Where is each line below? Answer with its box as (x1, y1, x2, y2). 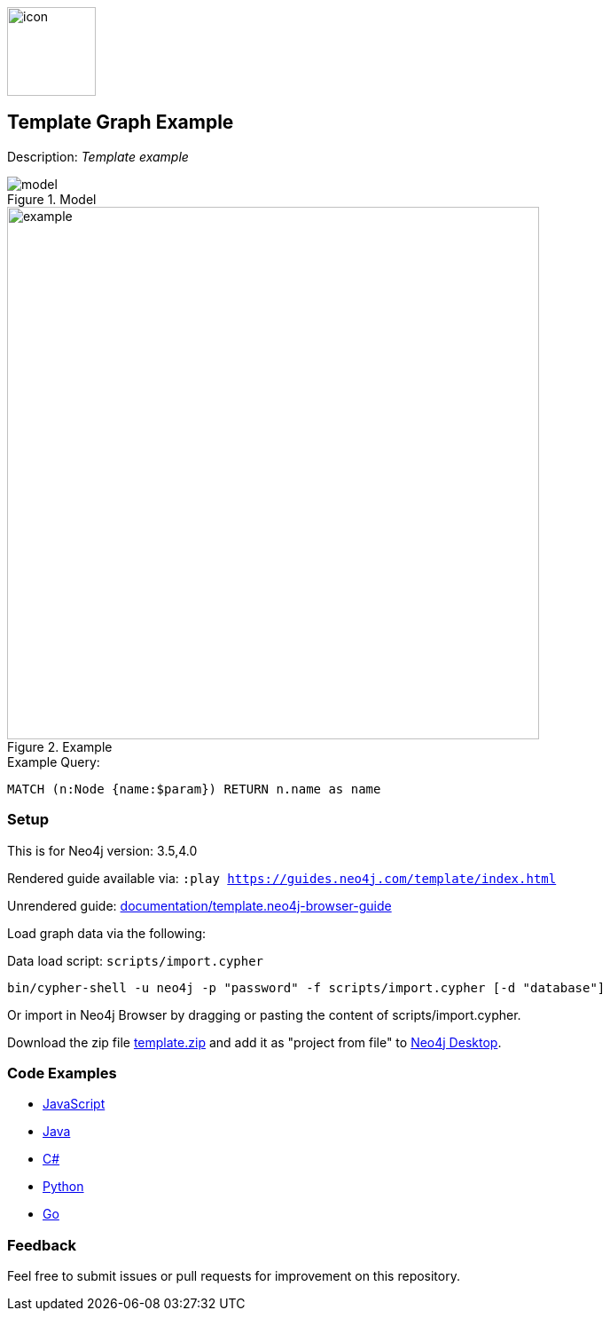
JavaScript (43, 1096, 106, 1112)
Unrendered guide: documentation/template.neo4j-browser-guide (7, 897, 392, 913)
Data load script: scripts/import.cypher (7, 952, 264, 968)
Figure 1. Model (7, 191, 97, 207)
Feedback (7, 1235, 77, 1254)
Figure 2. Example (7, 738, 113, 754)
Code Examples (7, 1063, 117, 1082)
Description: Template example (7, 148, 189, 164)
